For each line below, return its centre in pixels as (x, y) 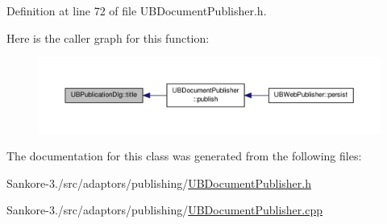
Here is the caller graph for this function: (108, 37)
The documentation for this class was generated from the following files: (184, 156)
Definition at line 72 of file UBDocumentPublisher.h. (137, 10)
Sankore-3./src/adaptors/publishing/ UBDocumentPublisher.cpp (164, 210)
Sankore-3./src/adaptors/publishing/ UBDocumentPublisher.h (159, 183)
